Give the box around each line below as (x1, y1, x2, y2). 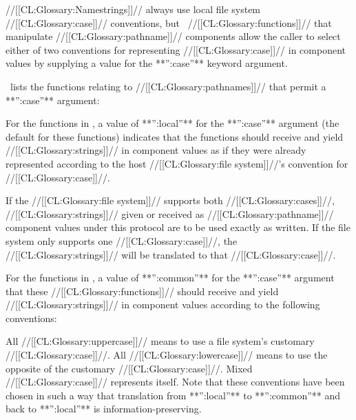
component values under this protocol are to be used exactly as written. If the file (6, 220, 350, 234)
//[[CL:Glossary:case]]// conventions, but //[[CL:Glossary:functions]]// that (6, 15, 332, 30)
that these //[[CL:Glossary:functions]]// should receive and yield (6, 283, 279, 298)
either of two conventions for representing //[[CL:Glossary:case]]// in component (6, 42, 346, 57)
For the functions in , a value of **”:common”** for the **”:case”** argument (6, 270, 335, 285)
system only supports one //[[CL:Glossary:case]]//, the (6, 233, 238, 248)
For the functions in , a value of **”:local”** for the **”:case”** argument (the (6, 116, 339, 130)
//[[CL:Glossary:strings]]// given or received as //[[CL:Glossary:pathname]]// (6, 206, 334, 221)
